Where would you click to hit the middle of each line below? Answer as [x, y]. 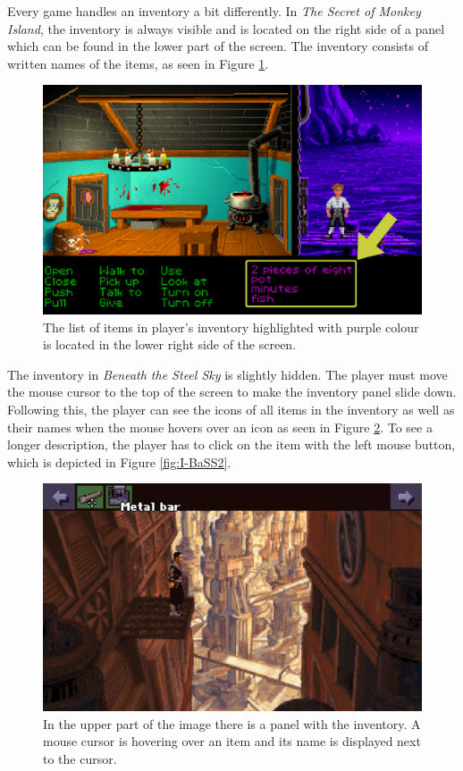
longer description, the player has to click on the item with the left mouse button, [231, 444]
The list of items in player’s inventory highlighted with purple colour [231, 327]
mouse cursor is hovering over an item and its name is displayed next [232, 741]
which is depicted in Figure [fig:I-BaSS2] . [119, 461]
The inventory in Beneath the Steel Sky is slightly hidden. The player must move [227, 374]
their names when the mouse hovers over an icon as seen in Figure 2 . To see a [220, 427]
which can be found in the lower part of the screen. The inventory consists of [218, 46]
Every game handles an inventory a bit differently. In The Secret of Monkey [214, 11]
